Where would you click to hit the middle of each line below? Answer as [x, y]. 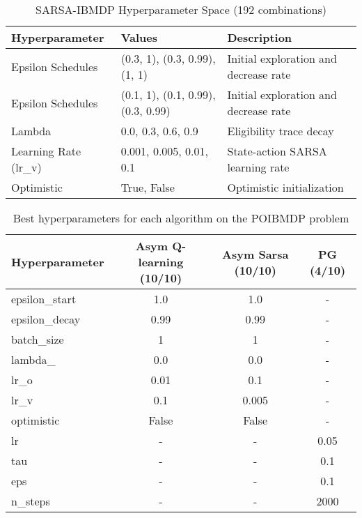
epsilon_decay [46, 319]
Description [260, 37]
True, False [148, 187]
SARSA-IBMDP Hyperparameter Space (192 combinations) [181, 9]
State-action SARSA [277, 151]
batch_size [38, 339]
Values [139, 37]
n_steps [31, 501]
